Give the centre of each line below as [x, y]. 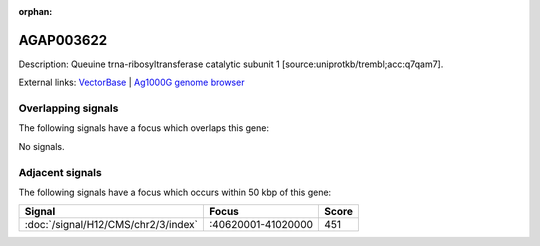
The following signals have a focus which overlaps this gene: [144, 128]
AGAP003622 [63, 40]
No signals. [41, 146]
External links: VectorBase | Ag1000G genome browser [131, 82]
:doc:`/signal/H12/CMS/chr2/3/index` [111, 225]
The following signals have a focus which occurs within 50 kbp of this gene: [175, 192]
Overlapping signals [68, 108]
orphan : [35, 11]
